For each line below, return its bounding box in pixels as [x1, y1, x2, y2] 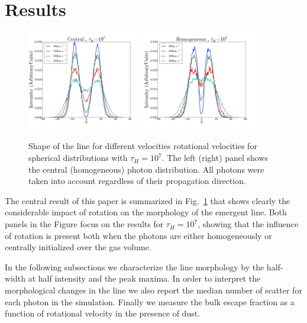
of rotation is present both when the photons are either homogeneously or [5, 229, 272, 241]
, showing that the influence [198, 218, 299, 230]
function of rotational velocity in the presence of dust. [5, 307, 201, 319]
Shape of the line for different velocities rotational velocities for [28, 140, 257, 152]
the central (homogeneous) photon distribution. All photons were [28, 163, 264, 175]
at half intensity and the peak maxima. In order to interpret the [28, 272, 261, 285]
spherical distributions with [28, 151, 128, 164]
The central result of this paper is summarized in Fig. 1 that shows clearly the [5, 194, 290, 206]
